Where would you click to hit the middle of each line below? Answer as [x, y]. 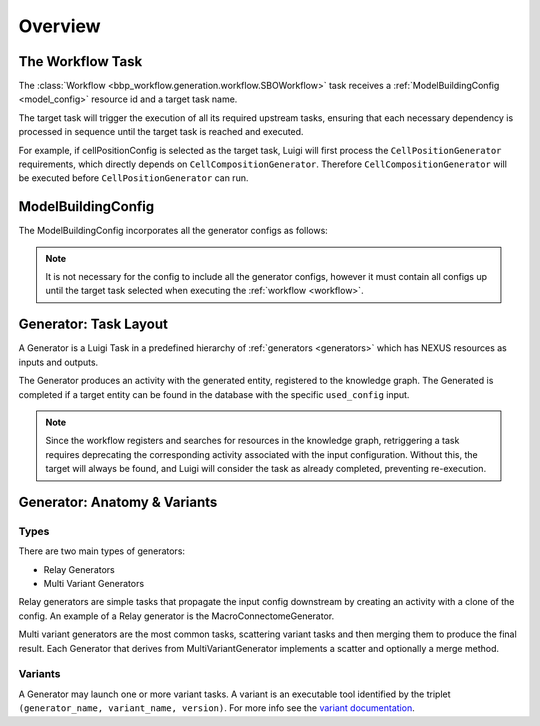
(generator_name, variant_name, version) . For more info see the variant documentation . [216, 708]
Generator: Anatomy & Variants [118, 501]
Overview [59, 26]
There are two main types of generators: [101, 551]
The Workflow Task [80, 61]
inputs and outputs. [58, 362]
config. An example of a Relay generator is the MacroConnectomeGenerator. [176, 616]
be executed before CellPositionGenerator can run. [133, 178]
